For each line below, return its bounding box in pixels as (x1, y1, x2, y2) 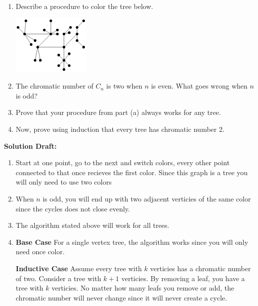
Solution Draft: (4, 140, 57, 151)
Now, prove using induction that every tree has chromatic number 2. (15, 123, 225, 134)
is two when (106, 81, 143, 91)
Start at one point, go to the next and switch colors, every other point (15, 157, 230, 168)
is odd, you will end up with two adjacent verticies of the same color (42, 193, 251, 204)
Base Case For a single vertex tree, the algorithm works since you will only (15, 236, 249, 247)
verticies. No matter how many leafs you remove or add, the (51, 283, 235, 293)
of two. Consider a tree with (15, 273, 101, 283)
